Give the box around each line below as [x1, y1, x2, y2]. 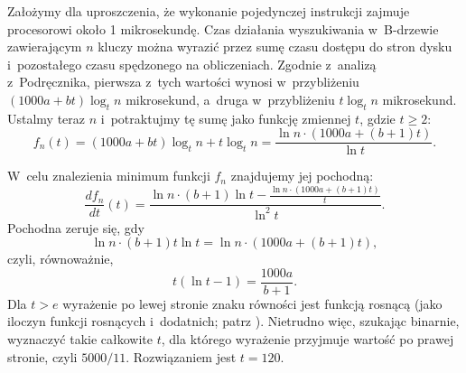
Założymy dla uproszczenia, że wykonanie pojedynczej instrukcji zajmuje [7, 2, 410, 20]
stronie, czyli [7, 347, 78, 366]
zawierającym [7, 37, 82, 56]
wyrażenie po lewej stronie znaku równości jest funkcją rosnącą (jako [62, 294, 443, 312]
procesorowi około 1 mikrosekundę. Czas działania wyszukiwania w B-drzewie [7, 19, 439, 38]
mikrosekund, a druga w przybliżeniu [126, 89, 335, 108]
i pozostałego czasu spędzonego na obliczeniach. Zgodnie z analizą [7, 54, 377, 73]
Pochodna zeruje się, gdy [7, 218, 144, 237]
